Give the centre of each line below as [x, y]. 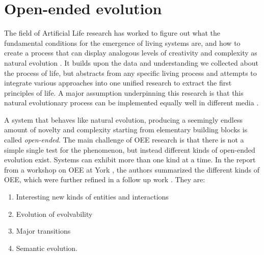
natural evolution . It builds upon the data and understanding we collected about [131, 62]
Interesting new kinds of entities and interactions [92, 197]
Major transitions [43, 231]
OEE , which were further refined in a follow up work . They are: [105, 179]
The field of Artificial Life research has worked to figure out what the [112, 33]
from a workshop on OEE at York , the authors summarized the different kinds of [132, 169]
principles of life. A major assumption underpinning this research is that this [124, 92]
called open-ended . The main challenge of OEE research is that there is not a [124, 140]
